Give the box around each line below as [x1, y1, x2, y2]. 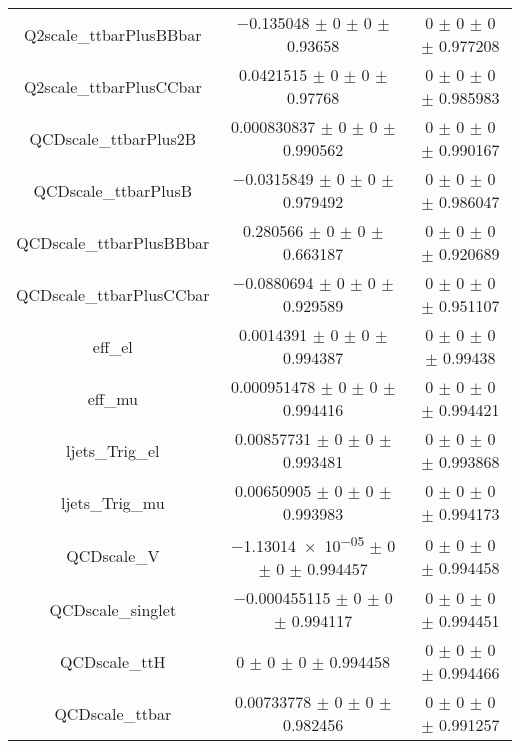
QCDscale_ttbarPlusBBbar [16, 230, 210, 254]
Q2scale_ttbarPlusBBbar [24, 22, 202, 46]
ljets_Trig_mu [60, 490, 165, 514]
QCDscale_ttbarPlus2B [29, 126, 197, 150]
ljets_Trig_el [66, 438, 160, 462]
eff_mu [87, 386, 138, 410]
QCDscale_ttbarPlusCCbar [16, 282, 210, 306]
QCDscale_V [66, 544, 160, 568]
